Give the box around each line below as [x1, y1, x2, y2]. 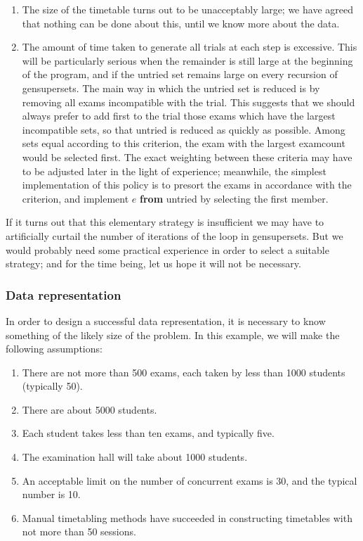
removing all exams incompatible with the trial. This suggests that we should [22, 94, 355, 109]
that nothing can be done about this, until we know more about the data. [22, 15, 340, 30]
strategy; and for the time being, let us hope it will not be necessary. [6, 256, 301, 271]
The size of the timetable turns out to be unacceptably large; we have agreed [22, 2, 353, 16]
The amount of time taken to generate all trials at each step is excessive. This [22, 39, 357, 54]
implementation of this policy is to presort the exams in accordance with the [22, 177, 352, 192]
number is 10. [22, 487, 81, 502]
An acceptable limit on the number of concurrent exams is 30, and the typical [22, 473, 357, 488]
